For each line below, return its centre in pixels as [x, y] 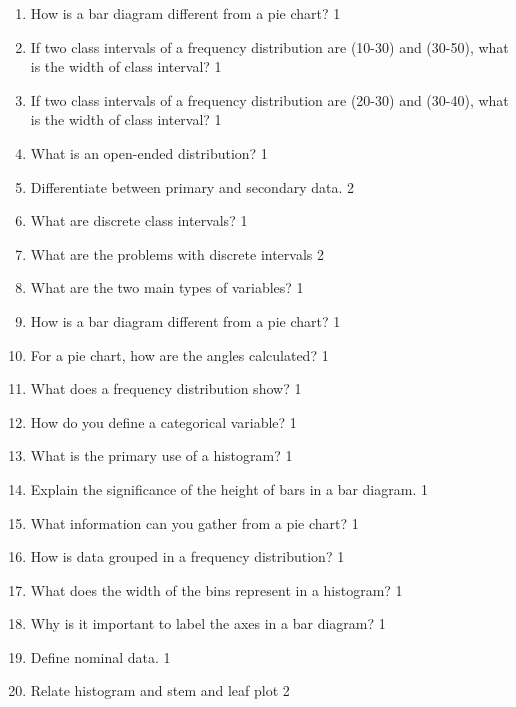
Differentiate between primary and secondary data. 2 [192, 186]
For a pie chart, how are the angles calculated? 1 [179, 354]
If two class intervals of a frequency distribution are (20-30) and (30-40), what [269, 99]
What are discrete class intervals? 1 [139, 220]
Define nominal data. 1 [100, 656]
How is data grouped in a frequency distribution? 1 [187, 556]
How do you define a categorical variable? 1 [163, 421]
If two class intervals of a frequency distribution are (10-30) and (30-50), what [269, 46]
